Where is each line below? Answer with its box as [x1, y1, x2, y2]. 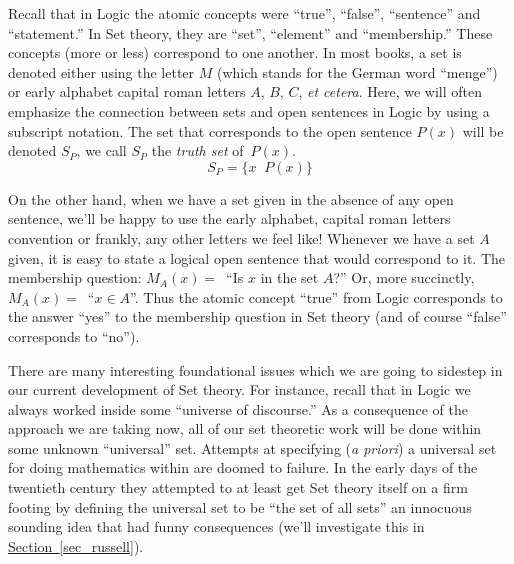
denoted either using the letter [8, 61, 195, 82]
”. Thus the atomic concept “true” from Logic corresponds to [130, 286, 503, 307]
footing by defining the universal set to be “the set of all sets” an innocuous [8, 496, 472, 517]
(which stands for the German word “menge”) [216, 61, 498, 82]
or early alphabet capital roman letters [8, 81, 246, 102]
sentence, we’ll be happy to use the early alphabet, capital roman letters [8, 208, 451, 229]
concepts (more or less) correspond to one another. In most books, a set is [8, 42, 462, 63]
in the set [260, 267, 319, 288]
